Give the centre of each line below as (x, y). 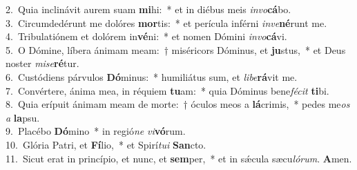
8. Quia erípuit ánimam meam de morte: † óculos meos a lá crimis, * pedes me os (178, 104)
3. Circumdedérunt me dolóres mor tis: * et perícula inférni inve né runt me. (166, 22)
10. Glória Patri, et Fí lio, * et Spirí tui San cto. (106, 144)
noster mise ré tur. (42, 63)
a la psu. (23, 117)
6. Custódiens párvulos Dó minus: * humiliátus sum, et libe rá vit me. (152, 76)
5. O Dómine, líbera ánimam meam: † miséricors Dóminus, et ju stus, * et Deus (176, 49)
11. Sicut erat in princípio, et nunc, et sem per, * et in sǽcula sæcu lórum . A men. (179, 158)
